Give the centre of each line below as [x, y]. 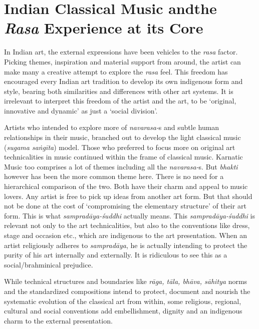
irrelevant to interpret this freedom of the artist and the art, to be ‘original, [120, 101]
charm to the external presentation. [58, 320]
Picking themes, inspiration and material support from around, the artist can [122, 61]
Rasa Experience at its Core [104, 28]
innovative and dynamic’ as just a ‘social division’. [81, 110]
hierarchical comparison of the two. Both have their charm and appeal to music [126, 186]
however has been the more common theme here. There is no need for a [114, 176]
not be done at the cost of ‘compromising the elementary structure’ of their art [125, 206]
